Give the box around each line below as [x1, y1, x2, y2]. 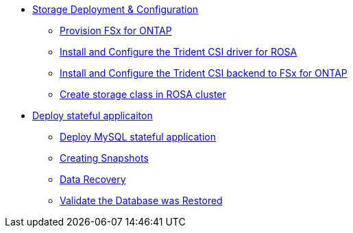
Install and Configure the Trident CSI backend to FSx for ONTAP [60, 67, 348, 79]
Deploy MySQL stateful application [60, 131, 216, 143]
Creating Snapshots [60, 152, 149, 164]
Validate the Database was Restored [60, 195, 223, 206]
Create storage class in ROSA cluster [60, 88, 226, 100]
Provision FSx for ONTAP [60, 25, 172, 36]
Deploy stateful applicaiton [32, 110, 153, 121]
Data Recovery [60, 173, 126, 185]
